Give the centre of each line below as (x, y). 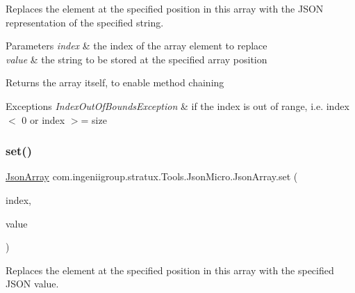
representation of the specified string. (85, 22)
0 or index (43, 119)
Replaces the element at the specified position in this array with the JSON (165, 8)
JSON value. (32, 284)
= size (94, 119)
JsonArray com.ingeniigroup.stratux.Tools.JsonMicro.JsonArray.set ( (152, 176)
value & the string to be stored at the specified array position (137, 59)
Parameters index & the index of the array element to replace (137, 46)
